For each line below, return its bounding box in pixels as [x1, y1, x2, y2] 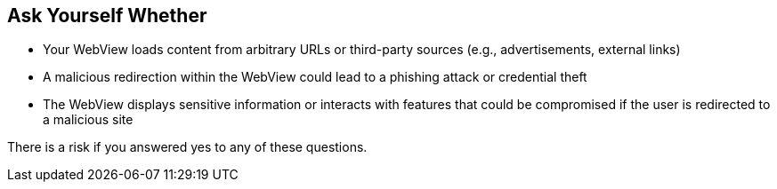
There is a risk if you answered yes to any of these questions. [7, 139, 368, 155]
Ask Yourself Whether [7, 4, 207, 27]
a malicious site [43, 112, 134, 128]
